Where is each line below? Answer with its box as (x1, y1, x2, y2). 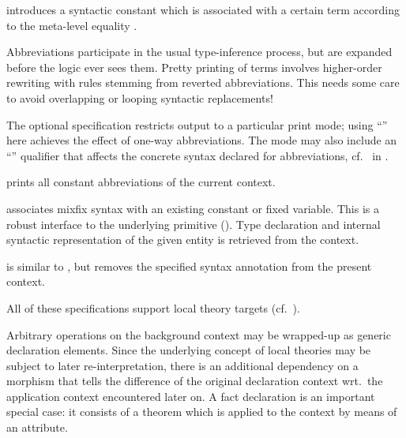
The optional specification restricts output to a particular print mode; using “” (6, 116, 388, 133)
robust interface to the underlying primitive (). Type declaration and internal (6, 215, 381, 232)
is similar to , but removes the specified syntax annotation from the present (6, 257, 372, 274)
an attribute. (6, 419, 68, 436)
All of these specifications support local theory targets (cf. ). (6, 299, 300, 316)
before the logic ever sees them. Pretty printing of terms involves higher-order (6, 58, 382, 75)
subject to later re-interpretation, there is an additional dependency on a (6, 357, 359, 373)
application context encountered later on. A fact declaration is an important (6, 387, 375, 404)
